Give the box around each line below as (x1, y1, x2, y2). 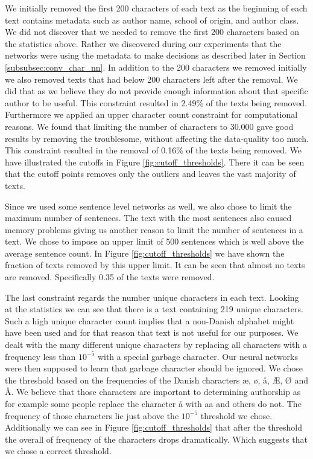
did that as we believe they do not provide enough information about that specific (5, 85, 308, 97)
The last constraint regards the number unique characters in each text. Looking (5, 290, 299, 303)
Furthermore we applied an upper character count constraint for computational (5, 108, 298, 121)
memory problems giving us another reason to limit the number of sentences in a (5, 223, 303, 236)
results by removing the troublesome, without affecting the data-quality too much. (5, 132, 309, 144)
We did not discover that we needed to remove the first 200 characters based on (5, 25, 300, 38)
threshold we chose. (200, 409, 273, 422)
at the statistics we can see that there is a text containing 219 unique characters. (5, 303, 303, 315)
